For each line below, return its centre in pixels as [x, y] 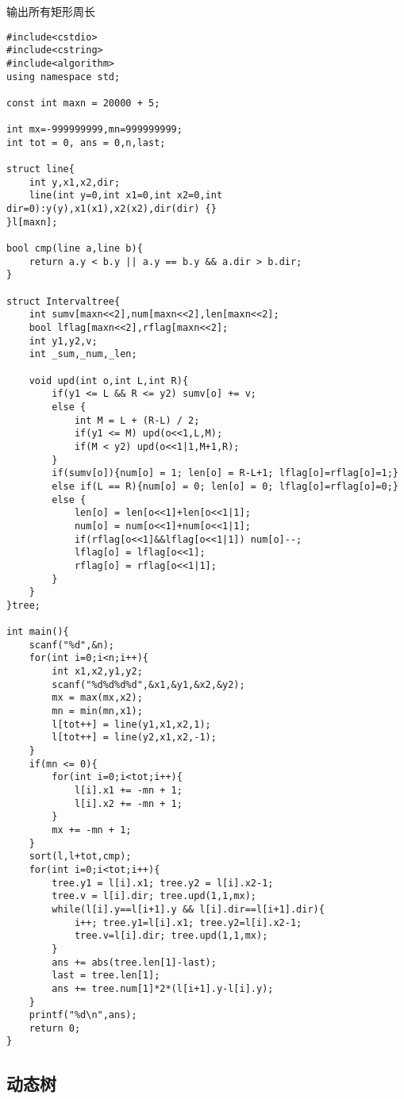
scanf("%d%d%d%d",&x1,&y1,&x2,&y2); [148, 684]
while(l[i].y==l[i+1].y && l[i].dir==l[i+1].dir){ [188, 909]
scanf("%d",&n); [72, 645]
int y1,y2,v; [63, 341]
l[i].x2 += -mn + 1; [128, 803]
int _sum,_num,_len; [83, 354]
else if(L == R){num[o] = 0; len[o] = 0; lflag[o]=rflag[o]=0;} [225, 486]
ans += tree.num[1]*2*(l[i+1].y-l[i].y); [163, 988]
